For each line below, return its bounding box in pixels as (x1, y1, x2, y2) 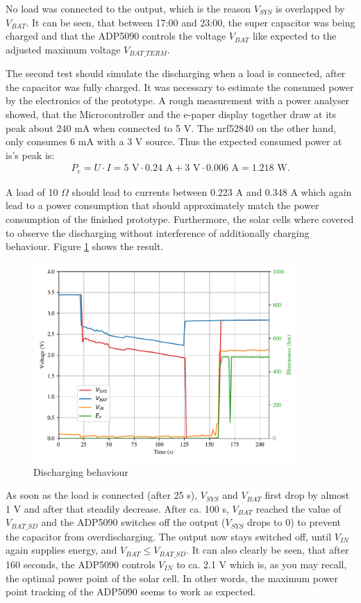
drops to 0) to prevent (246, 515, 341, 529)
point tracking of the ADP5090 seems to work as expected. (6, 584, 256, 599)
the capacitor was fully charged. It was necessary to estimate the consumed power (6, 79, 354, 94)
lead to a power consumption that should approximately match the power (6, 198, 319, 213)
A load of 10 (6, 184, 58, 199)
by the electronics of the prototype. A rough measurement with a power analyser (6, 93, 350, 108)
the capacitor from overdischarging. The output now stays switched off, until (6, 529, 332, 543)
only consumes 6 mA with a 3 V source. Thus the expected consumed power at (6, 134, 342, 149)
